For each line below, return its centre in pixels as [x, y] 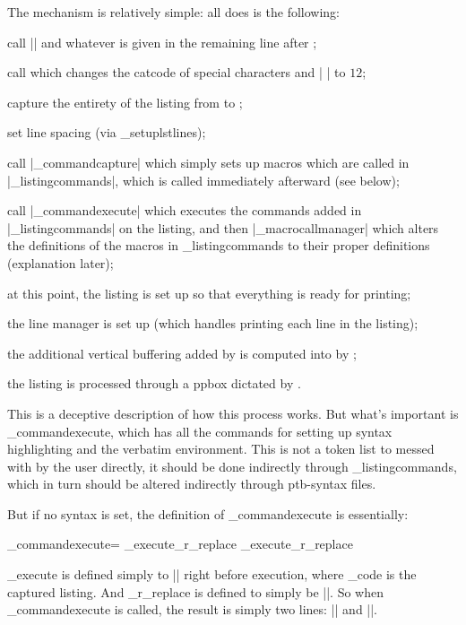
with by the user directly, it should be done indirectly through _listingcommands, [232, 466]
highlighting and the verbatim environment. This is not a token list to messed [221, 449]
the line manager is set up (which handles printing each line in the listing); [213, 323]
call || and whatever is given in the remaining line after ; [162, 42]
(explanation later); [60, 262]
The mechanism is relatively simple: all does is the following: [173, 12]
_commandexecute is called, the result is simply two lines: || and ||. [192, 609]
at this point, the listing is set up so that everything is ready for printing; [209, 293]
